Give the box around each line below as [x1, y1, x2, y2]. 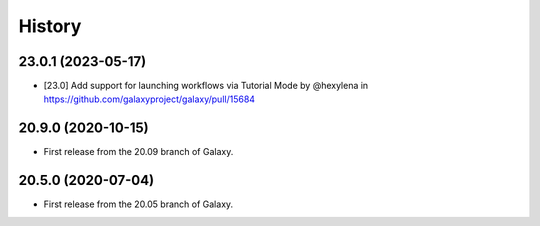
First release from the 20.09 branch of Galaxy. [43, 146, 234, 158]
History [18, 15, 82, 37]
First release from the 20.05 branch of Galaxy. [43, 198, 234, 210]
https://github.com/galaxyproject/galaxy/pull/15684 [43, 93, 255, 105]
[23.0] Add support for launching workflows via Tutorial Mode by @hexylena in [43, 80, 369, 92]
